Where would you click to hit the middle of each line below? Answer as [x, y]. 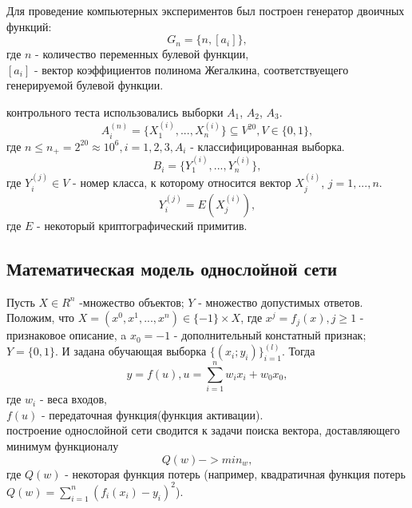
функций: [29, 26]
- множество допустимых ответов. [281, 302]
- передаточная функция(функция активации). [153, 414]
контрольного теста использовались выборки [115, 111]
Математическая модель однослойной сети [172, 268]
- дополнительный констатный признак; [270, 335]
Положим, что [41, 317]
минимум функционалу [63, 446]
